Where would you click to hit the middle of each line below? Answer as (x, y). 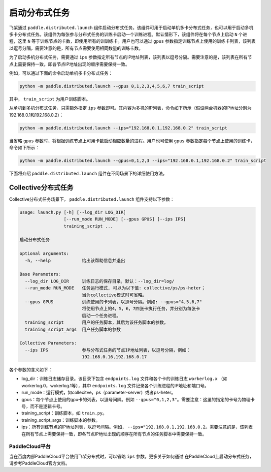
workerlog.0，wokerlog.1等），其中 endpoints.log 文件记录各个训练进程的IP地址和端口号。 (115, 385)
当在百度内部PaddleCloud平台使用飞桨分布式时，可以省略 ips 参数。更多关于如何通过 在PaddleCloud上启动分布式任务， (131, 456)
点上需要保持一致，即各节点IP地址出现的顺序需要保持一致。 (69, 64)
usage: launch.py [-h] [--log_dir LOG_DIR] (73, 212)
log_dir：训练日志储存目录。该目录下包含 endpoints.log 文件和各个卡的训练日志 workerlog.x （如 (124, 378)
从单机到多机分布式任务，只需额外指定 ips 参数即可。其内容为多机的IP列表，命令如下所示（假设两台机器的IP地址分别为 (130, 108)
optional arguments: (44, 254)
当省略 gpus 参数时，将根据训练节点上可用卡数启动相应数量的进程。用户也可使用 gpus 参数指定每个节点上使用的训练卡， (132, 141)
